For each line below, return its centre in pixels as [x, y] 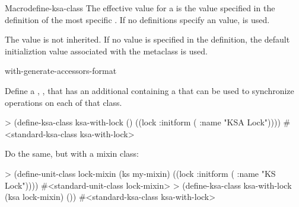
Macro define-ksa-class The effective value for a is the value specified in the [140, 8]
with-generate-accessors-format [61, 71]
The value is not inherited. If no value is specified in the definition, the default [147, 39]
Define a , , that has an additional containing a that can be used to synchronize [149, 90]
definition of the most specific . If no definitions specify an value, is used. [137, 19]
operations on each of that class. [63, 102]
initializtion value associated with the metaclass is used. [106, 51]
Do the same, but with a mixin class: [72, 153]
